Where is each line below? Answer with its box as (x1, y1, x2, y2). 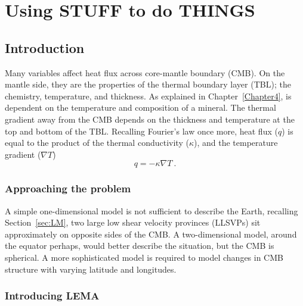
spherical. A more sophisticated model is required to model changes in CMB (5, 251, 283, 263)
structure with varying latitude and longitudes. (5, 263, 177, 275)
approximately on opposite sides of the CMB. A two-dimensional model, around (5, 227, 297, 240)
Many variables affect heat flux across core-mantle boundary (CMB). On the (5, 66, 285, 79)
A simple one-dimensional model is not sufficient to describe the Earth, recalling (5, 204, 298, 217)
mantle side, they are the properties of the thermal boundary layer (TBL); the (5, 78, 291, 90)
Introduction (5, 38, 85, 57)
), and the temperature (193, 136, 278, 149)
